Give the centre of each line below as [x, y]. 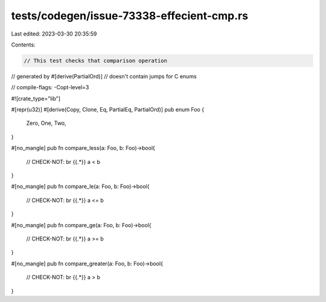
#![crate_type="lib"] [36, 98]
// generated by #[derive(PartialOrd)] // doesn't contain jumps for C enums [104, 76]
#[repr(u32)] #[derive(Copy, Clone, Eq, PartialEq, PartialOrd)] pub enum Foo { [108, 110]
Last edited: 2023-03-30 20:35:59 [54, 34]
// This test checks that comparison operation [95, 61]
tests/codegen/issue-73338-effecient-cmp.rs [130, 16]
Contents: [23, 45]
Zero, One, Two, [46, 123]
